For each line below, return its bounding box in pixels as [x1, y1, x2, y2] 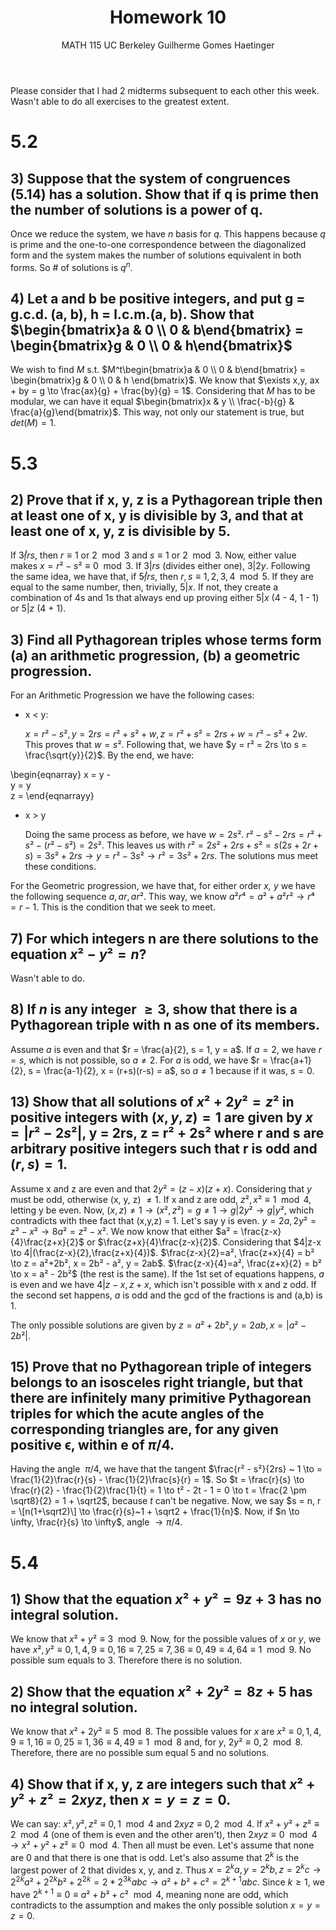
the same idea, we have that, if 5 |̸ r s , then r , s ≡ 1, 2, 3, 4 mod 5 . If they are [10, 571, 315, 583]
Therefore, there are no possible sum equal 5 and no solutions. [10, 1747, 270, 1759]
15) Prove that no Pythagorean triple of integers [10, 1359, 312, 1376]
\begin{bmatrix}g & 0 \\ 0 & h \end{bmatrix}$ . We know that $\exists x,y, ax [10, 374, 320, 386]
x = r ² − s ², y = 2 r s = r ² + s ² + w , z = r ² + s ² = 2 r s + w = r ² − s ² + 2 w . [24, 728, 308, 740]
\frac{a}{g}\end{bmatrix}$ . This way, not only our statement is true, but [10, 406, 305, 418]
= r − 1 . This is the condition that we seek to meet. [10, 901, 216, 913]
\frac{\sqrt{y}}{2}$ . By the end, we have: [24, 749, 195, 761]
